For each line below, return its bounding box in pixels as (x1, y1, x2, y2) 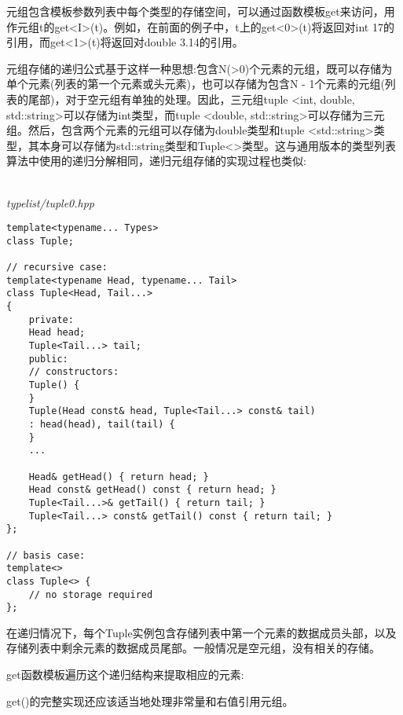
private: (28, 313, 74, 325)
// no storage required (28, 588, 153, 600)
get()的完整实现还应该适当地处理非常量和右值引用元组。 (6, 692, 294, 709)
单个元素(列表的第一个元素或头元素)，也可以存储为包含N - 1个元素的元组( (6, 75, 385, 92)
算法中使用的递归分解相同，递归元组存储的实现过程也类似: (6, 152, 306, 169)
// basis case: (6, 549, 86, 561)
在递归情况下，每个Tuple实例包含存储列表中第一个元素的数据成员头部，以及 (6, 624, 397, 640)
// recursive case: (6, 262, 108, 273)
